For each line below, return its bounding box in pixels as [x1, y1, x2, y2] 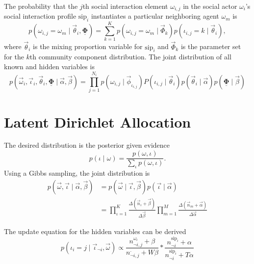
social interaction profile [4, 11, 76, 21]
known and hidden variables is [4, 61, 95, 71]
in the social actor [183, 1, 237, 11]
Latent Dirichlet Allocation [4, 111, 191, 132]
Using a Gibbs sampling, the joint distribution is [4, 167, 150, 178]
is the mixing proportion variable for [33, 41, 143, 52]
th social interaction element [82, 1, 168, 11]
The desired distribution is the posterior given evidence [4, 140, 170, 150]
